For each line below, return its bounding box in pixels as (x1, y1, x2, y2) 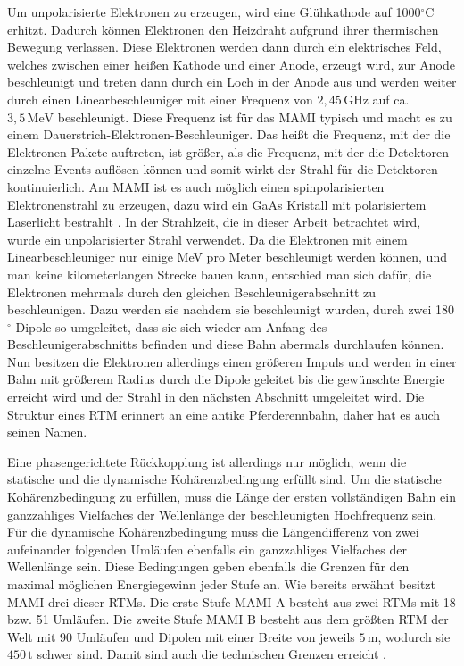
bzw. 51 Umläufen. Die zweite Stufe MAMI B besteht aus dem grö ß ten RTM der (7, 610, 449, 629)
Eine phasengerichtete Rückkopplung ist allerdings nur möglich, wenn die (7, 452, 407, 470)
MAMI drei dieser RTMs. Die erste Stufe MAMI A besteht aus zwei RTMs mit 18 (7, 592, 456, 611)
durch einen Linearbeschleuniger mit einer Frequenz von (7, 89, 313, 108)
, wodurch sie (377, 627, 451, 645)
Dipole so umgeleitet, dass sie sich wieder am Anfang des (15, 317, 327, 336)
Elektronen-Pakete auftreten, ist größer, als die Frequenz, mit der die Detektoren (7, 142, 450, 161)
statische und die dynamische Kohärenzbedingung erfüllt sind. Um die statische (7, 470, 442, 488)
